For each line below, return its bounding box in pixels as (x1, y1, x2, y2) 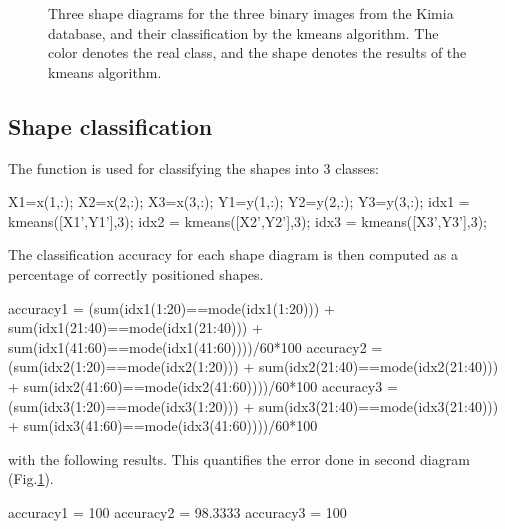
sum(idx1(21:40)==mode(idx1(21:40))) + (8, 317, 263, 338)
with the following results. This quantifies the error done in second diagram (8, 448, 470, 469)
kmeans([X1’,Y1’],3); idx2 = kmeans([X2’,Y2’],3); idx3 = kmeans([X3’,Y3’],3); (8, 210, 488, 231)
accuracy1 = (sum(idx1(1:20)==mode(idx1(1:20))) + (8, 297, 335, 318)
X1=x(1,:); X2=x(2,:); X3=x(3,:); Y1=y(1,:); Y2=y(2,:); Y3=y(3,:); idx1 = (8, 191, 470, 212)
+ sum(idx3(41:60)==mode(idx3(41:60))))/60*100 (8, 415, 318, 436)
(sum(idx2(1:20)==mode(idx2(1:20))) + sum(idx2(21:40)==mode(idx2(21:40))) (8, 356, 499, 377)
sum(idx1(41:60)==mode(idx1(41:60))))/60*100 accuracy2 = (8, 336, 383, 357)
